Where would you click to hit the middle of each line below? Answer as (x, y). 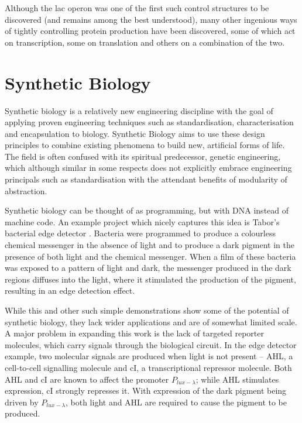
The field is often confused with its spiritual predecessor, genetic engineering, (143, 156)
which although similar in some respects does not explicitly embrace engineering (148, 168)
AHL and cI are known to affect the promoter (87, 379)
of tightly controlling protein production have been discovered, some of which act (150, 31)
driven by (22, 402)
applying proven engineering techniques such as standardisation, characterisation (149, 122)
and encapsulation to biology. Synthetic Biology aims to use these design (135, 133)
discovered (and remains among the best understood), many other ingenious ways (151, 19)
